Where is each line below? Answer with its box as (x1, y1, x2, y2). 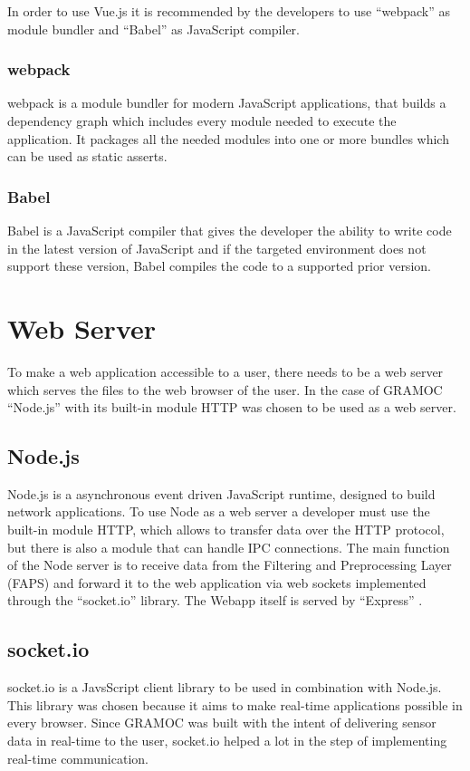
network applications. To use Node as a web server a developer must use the (7, 502, 430, 521)
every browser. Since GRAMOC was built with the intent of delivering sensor (7, 713, 436, 732)
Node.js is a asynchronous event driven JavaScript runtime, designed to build (7, 484, 436, 503)
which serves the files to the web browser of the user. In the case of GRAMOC (7, 380, 443, 399)
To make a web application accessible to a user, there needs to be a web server (7, 361, 444, 381)
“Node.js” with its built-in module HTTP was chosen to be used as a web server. (7, 398, 456, 417)
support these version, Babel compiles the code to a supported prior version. (7, 256, 431, 275)
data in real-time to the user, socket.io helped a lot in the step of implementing (7, 731, 447, 750)
